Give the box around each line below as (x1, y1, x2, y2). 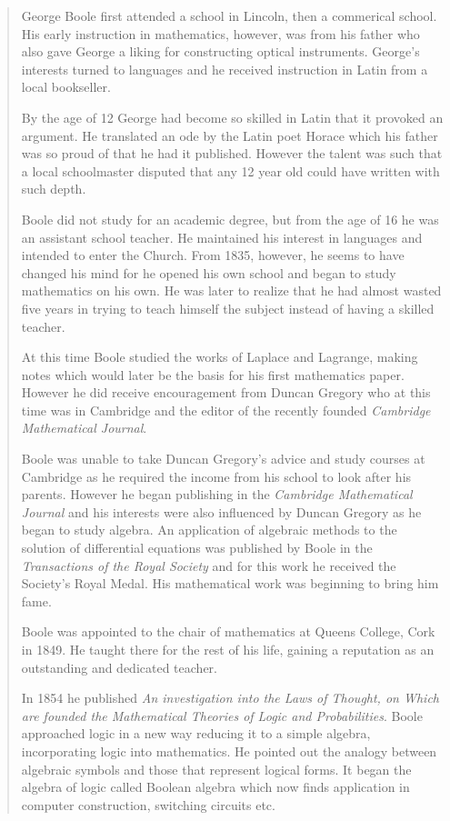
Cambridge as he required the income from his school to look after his (21, 466, 412, 486)
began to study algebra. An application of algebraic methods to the (21, 520, 397, 539)
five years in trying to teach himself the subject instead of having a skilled (21, 298, 435, 317)
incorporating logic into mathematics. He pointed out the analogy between (21, 741, 437, 760)
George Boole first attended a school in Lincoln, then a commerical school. (21, 6, 437, 25)
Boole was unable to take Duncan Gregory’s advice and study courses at (21, 449, 425, 468)
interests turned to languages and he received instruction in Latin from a (21, 59, 428, 78)
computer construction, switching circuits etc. (21, 795, 275, 814)
